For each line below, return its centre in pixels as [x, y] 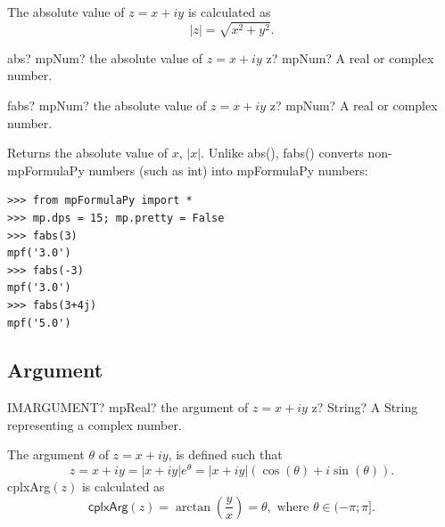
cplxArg [29, 486]
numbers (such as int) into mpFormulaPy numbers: [228, 170]
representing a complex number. [95, 424]
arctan [193, 507]
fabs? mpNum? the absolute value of [107, 105]
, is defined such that [225, 454]
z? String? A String [365, 407]
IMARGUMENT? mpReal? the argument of [128, 407]
